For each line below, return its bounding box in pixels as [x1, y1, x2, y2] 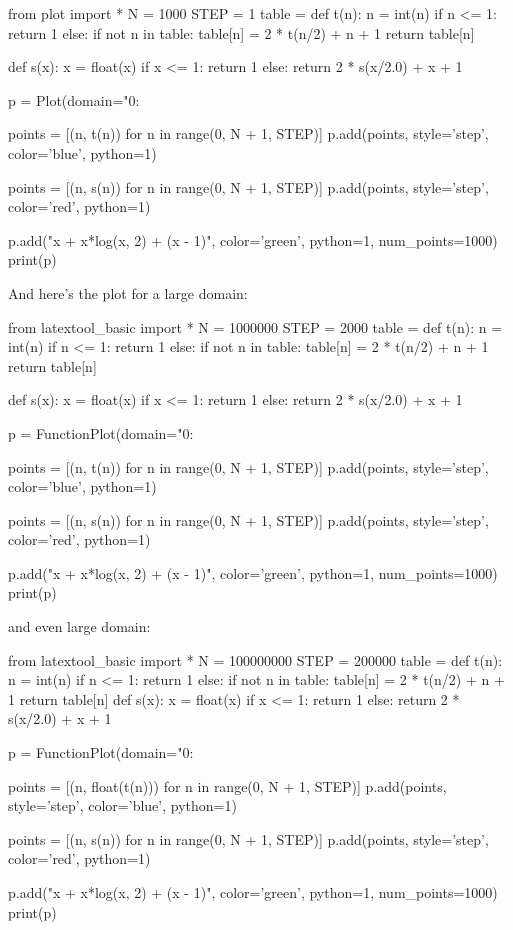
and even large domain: [8, 616, 151, 637]
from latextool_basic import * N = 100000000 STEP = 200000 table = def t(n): [8, 649, 503, 670]
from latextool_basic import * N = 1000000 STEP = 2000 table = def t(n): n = [8, 316, 503, 337]
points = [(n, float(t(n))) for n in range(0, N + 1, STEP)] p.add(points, [8, 775, 447, 796]
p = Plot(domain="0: [8, 89, 140, 110]
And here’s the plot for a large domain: [8, 282, 248, 303]
